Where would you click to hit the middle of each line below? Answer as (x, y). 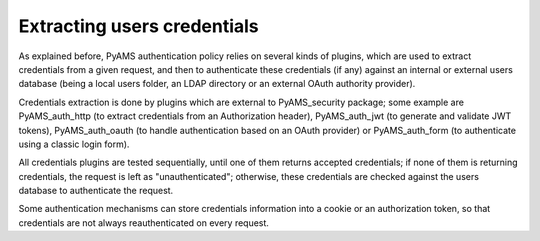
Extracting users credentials (138, 26)
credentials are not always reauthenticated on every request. (144, 222)
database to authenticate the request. (96, 191)
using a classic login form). (74, 144)
